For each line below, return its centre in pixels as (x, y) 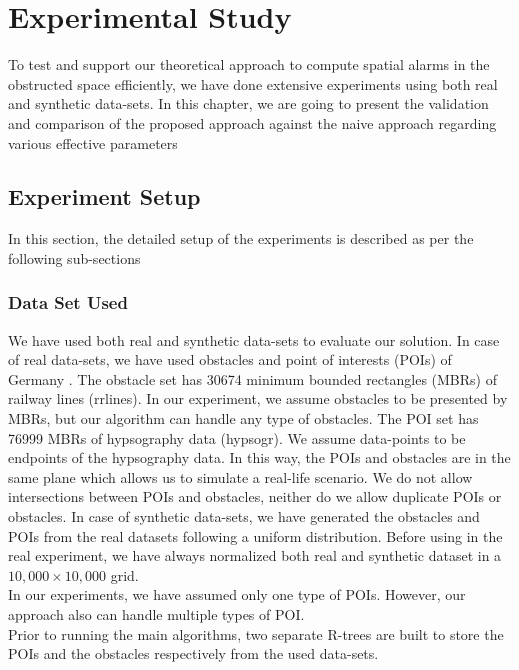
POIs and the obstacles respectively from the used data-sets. (193, 653)
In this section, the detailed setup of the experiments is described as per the (241, 238)
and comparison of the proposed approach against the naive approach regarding (252, 122)
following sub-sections (74, 257)
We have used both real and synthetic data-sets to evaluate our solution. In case (254, 339)
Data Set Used (68, 302)
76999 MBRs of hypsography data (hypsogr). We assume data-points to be (237, 437)
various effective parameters (93, 142)
